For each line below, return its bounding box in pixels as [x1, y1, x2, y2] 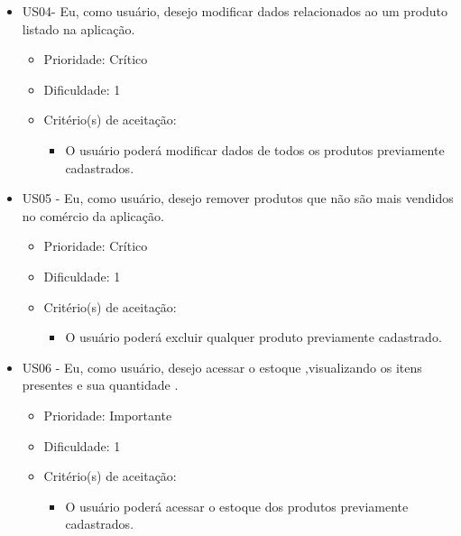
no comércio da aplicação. [22, 206, 164, 225]
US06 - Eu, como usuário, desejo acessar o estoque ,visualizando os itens [22, 357, 422, 376]
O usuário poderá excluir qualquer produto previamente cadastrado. [65, 328, 442, 347]
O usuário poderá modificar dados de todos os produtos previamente [65, 140, 445, 159]
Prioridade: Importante [43, 405, 172, 424]
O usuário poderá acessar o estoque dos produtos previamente [65, 496, 409, 515]
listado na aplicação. [22, 19, 135, 38]
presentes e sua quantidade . [22, 375, 179, 394]
